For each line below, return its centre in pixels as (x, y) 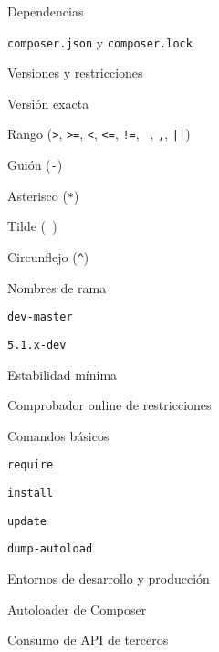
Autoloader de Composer (77, 609)
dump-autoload (50, 549)
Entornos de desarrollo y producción (109, 578)
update (27, 521)
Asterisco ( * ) (43, 195)
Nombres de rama (57, 287)
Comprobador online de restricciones (109, 405)
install (31, 494)
